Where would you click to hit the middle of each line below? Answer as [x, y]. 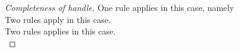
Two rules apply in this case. [58, 19]
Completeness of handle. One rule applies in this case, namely [119, 7]
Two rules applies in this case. [61, 31]
